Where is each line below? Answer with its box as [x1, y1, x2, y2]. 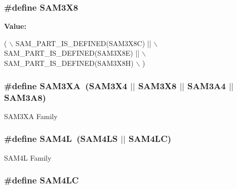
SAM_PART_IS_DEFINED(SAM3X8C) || [15, 37, 151, 48]
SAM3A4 [187, 79, 226, 92]
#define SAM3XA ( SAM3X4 [4, 79, 128, 92]
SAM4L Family [4, 152, 52, 163]
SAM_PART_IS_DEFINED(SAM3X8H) [4, 58, 134, 68]
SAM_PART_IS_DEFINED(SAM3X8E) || [4, 48, 140, 58]
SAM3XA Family [4, 110, 58, 121]
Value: [4, 21, 26, 31]
